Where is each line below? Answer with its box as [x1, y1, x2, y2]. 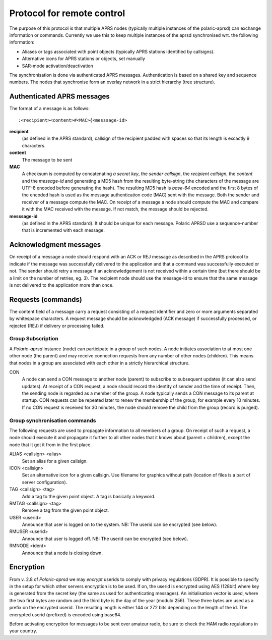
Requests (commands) [9, 295, 83, 304]
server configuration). [22, 479, 67, 485]
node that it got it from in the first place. [9, 442, 92, 448]
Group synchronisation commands [9, 417, 96, 424]
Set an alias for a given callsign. [22, 458, 88, 464]
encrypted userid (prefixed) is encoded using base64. [9, 611, 122, 618]
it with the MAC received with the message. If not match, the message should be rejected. [22, 206, 209, 212]
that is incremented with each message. [22, 227, 105, 233]
